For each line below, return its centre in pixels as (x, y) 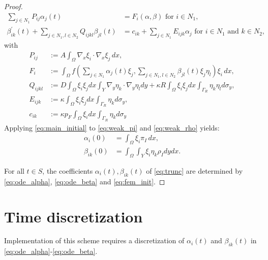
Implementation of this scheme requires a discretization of (94, 240)
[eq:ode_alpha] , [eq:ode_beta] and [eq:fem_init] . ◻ (85, 181)
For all (14, 170)
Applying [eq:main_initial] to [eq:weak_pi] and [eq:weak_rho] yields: (112, 127)
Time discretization (73, 216)
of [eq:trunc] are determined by (195, 170)
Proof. (13, 6)
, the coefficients (68, 170)
